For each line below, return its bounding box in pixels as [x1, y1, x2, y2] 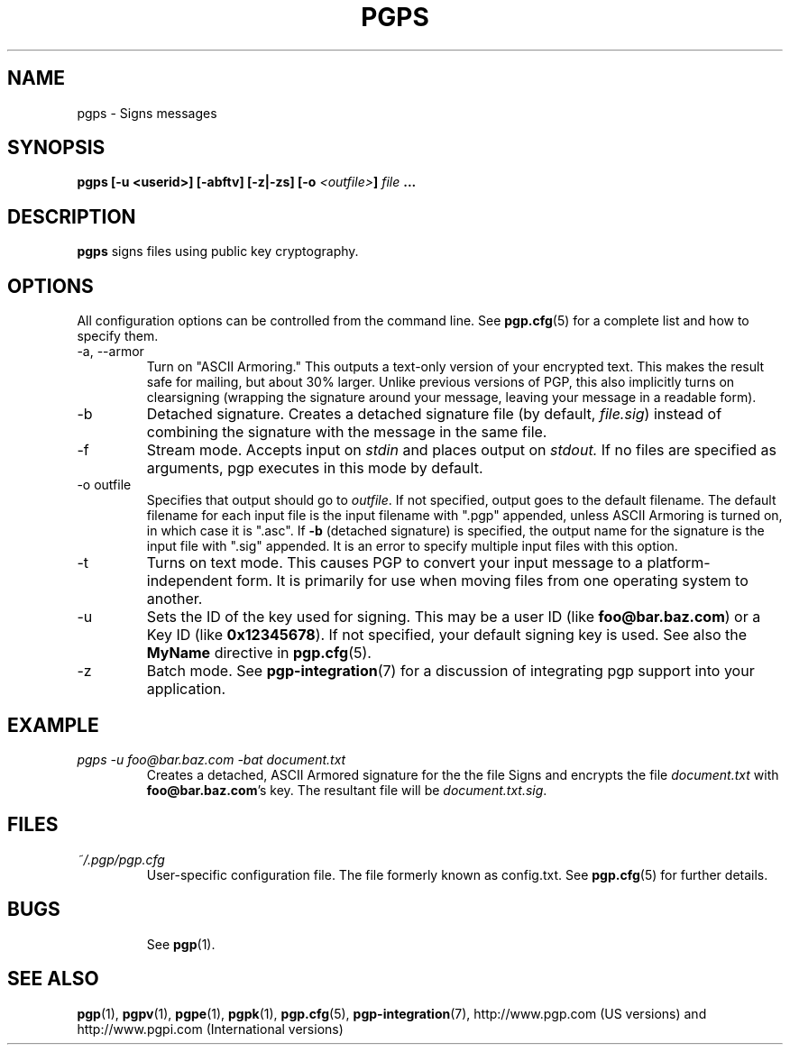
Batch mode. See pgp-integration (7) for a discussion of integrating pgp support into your [146, 662, 755, 681]
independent [146, 572, 233, 590]
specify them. [77, 328, 159, 344]
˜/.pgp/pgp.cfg [77, 851, 165, 867]
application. [146, 680, 226, 699]
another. [146, 590, 203, 608]
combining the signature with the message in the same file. [146, 423, 547, 442]
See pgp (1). [146, 936, 216, 952]
